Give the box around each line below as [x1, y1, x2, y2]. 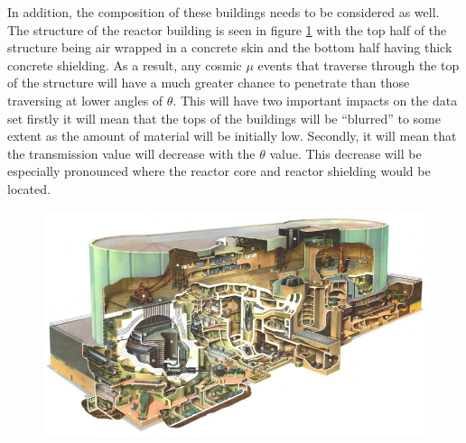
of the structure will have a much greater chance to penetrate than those [7, 73, 410, 92]
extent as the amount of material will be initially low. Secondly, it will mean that [7, 126, 457, 145]
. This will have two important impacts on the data [172, 90, 458, 109]
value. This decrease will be [269, 143, 422, 162]
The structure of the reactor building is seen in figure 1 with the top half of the [7, 20, 447, 39]
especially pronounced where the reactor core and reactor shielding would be [7, 162, 431, 180]
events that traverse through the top [257, 55, 460, 74]
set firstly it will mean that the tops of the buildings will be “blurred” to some [7, 108, 442, 127]
